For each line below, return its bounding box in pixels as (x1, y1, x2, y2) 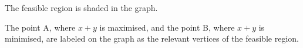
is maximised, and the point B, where (99, 21, 235, 33)
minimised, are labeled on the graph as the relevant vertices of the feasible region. (5, 32, 299, 45)
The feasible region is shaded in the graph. (5, 2, 158, 13)
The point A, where (5, 21, 76, 33)
